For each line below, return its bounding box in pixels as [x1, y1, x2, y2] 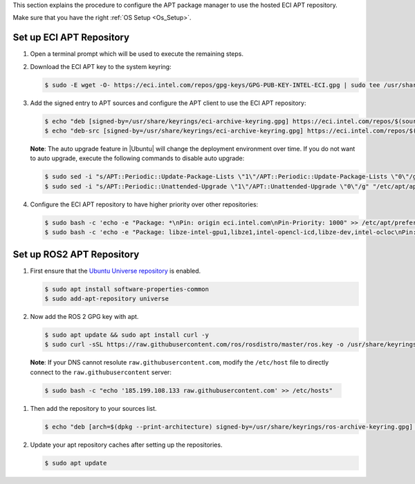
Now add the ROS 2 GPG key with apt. [30, 313, 139, 320]
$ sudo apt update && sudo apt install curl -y [44, 331, 209, 338]
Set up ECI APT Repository [12, 32, 130, 43]
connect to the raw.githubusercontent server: [30, 368, 172, 376]
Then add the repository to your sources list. [30, 404, 157, 412]
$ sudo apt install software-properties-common [44, 285, 209, 293]
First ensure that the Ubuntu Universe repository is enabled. [30, 267, 201, 275]
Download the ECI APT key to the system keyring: [30, 62, 172, 70]
